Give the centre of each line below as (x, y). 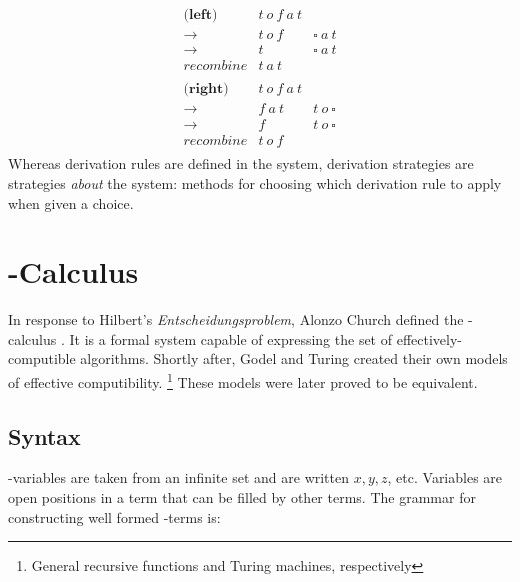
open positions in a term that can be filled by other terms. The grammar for (242, 497)
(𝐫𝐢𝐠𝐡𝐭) (206, 89)
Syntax (44, 435)
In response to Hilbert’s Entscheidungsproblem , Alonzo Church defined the (236, 319)
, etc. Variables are (445, 477)
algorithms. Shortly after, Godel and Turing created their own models (294, 358)
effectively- (429, 338)
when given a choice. (71, 202)
